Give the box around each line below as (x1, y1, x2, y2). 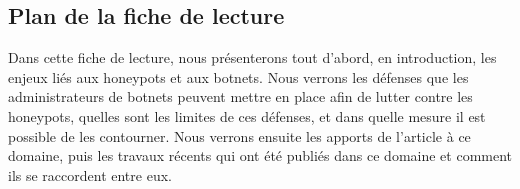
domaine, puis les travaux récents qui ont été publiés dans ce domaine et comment (8, 145, 513, 166)
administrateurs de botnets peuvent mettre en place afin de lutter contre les (8, 86, 473, 107)
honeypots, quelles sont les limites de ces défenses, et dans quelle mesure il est (8, 105, 486, 126)
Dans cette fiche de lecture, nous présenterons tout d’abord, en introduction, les (8, 47, 497, 68)
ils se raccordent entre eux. (8, 164, 172, 185)
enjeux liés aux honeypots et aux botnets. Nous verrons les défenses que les (8, 66, 469, 87)
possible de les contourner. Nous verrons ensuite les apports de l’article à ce (8, 125, 471, 146)
